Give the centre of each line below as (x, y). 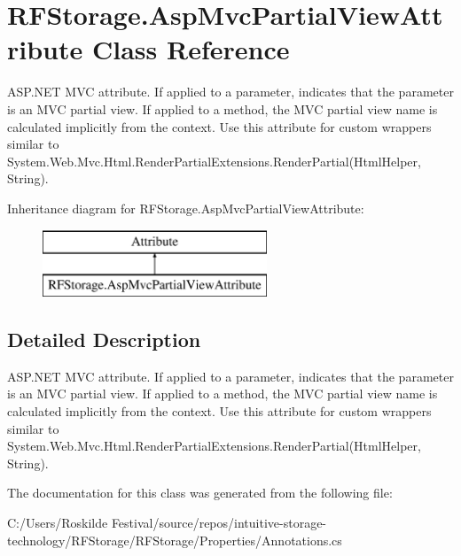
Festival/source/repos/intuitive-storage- (219, 522)
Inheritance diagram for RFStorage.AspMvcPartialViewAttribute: (186, 208)
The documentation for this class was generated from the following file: (200, 493)
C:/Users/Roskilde (58, 522)
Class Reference (191, 49)
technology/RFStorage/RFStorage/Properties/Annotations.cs (175, 540)
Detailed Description (104, 340)
